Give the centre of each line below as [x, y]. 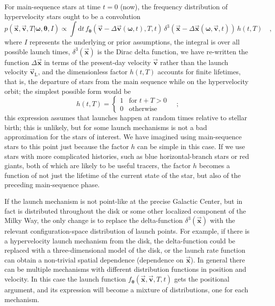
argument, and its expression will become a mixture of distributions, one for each [126, 290]
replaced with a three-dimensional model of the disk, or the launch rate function [125, 250]
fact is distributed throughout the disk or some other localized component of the [125, 210]
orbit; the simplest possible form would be [68, 91]
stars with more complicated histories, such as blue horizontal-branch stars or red [127, 156]
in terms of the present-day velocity [97, 62]
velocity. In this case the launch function [65, 279]
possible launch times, [37, 51]
